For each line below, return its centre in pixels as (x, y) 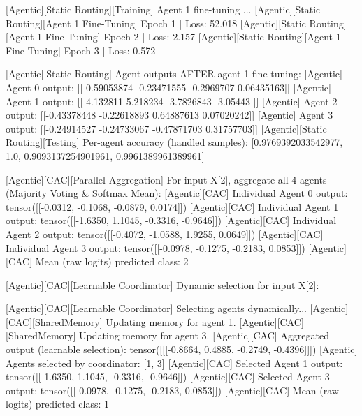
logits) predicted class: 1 (58, 404)
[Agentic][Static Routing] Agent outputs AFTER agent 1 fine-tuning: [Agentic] (174, 74)
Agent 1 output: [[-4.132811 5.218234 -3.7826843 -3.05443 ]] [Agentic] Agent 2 (172, 101)
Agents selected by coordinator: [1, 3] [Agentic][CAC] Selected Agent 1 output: (174, 363)
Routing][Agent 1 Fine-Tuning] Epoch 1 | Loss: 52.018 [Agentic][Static (156, 23)
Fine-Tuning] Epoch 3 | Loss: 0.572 (81, 50)
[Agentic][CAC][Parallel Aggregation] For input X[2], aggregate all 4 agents (166, 179)
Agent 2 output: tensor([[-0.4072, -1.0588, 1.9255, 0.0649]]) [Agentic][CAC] (165, 233)
